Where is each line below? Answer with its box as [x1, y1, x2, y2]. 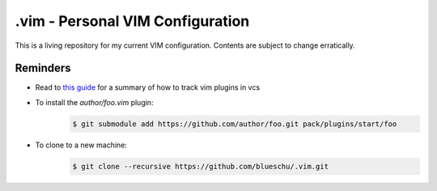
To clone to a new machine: [35, 140, 127, 150]
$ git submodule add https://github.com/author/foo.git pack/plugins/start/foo [72, 119, 397, 129]
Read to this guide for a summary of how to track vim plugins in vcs [35, 83, 261, 92]
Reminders [15, 62, 72, 75]
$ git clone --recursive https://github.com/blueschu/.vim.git [72, 162, 329, 171]
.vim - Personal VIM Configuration [15, 12, 250, 30]
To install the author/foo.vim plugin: [35, 97, 154, 107]
